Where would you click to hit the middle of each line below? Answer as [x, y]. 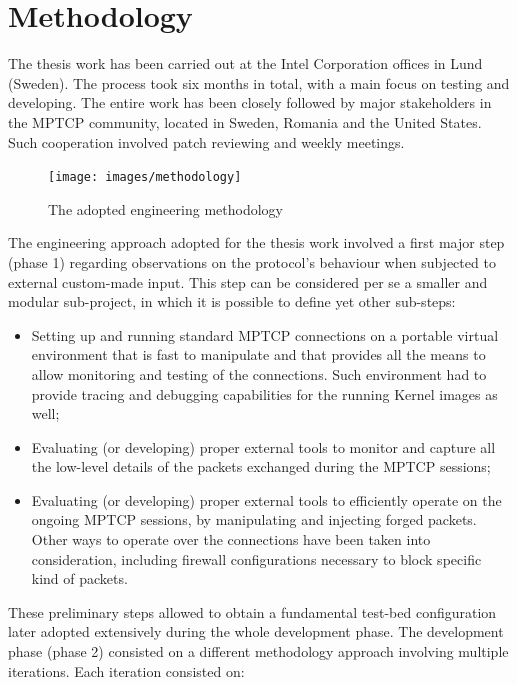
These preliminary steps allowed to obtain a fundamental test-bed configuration [252, 611]
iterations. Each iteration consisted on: [126, 670]
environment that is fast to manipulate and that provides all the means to [258, 354]
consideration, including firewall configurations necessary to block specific [256, 558]
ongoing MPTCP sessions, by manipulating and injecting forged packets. [254, 519]
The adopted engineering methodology [165, 208]
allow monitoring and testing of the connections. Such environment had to [259, 373]
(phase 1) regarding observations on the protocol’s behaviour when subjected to [252, 261]
